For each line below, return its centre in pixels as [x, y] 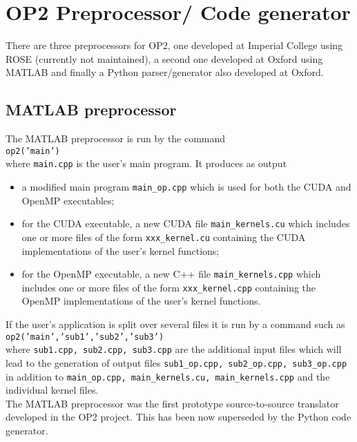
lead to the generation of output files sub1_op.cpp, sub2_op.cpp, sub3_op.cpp [176, 362]
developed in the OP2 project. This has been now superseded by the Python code [178, 417]
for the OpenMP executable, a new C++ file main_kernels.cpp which [171, 274]
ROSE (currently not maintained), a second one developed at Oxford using [164, 58]
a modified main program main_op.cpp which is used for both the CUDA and [186, 187]
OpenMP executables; [68, 200]
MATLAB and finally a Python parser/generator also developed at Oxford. [165, 72]
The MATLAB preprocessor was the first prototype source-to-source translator [172, 403]
